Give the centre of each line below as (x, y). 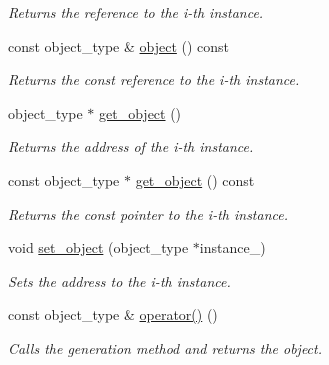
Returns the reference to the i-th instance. (136, 12)
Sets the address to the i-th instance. (119, 280)
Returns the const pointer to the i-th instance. (148, 213)
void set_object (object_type (98, 247)
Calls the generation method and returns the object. (165, 347)
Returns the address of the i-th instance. (131, 146)
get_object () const (195, 179)
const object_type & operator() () (113, 314)
